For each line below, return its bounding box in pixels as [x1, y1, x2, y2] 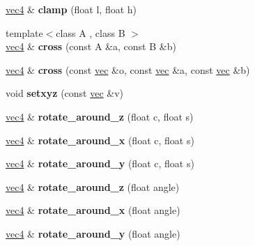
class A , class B [56, 25, 125, 40]
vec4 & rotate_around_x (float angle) [6, 203, 180, 217]
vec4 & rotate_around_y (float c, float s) [6, 156, 194, 171]
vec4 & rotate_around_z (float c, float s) [6, 109, 194, 123]
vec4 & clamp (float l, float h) [6, 2, 137, 16]
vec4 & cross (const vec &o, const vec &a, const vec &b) [6, 62, 250, 77]
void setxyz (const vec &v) [6, 86, 124, 100]
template [6, 25, 43, 40]
